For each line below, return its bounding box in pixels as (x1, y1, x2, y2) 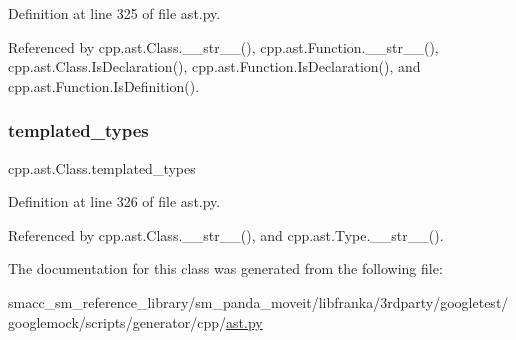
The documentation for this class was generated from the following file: (8, 258, 443, 279)
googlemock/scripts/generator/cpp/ (8, 311, 227, 332)
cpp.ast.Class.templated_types (8, 157, 196, 178)
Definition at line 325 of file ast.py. (8, 3, 221, 23)
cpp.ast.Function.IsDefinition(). (8, 75, 200, 96)
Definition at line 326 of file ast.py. (8, 191, 221, 212)
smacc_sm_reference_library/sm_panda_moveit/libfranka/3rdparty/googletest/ (8, 291, 509, 312)
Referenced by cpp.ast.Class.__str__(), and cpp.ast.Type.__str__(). (8, 224, 444, 245)
